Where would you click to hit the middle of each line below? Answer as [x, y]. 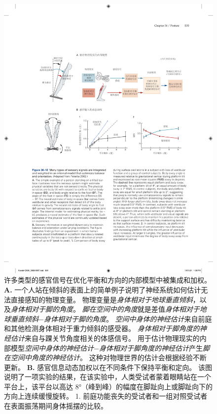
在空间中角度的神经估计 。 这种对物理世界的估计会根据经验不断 [105, 357]
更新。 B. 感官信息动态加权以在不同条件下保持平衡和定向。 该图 [108, 367]
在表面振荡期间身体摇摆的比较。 [56, 406]
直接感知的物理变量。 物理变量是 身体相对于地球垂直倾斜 [102, 299]
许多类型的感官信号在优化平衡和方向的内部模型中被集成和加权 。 [108, 280]
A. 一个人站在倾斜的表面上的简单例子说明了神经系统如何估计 [103, 289]
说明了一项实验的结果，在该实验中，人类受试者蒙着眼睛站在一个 [108, 377]
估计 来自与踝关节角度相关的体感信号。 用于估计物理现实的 [105, 338]
